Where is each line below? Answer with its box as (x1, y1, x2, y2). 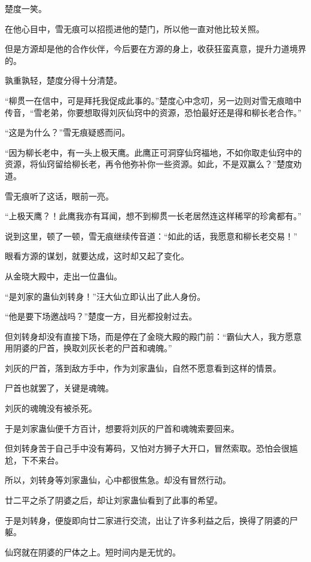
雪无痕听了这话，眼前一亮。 (5, 189, 114, 202)
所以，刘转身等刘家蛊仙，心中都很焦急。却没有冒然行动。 (5, 474, 231, 486)
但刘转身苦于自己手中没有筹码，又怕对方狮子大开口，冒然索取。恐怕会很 (5, 442, 289, 454)
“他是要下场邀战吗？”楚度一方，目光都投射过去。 (5, 310, 197, 323)
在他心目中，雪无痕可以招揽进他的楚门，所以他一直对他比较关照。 (5, 22, 264, 35)
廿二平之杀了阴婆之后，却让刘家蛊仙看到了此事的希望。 (5, 494, 222, 506)
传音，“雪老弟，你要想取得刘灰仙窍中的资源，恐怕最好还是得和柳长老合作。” (5, 106, 302, 118)
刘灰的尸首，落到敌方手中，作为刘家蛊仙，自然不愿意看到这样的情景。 (5, 361, 281, 374)
